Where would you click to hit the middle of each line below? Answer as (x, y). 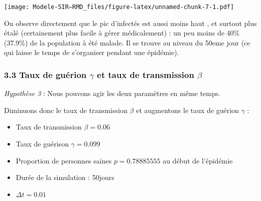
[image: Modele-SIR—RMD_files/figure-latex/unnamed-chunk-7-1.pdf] (119, 7)
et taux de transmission (146, 74)
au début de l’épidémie (198, 160)
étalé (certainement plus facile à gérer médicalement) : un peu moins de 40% (122, 33)
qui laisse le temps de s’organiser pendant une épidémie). (92, 52)
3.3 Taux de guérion (45, 74)
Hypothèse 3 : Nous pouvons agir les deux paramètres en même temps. (112, 93)
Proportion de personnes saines (64, 160)
